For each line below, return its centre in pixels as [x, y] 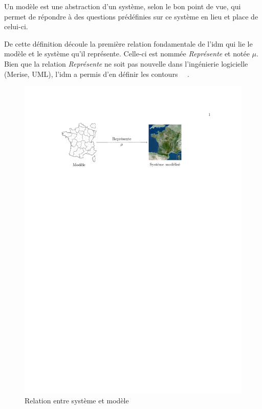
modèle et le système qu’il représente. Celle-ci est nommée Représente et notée [127, 54]
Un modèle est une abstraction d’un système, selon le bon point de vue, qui [123, 6]
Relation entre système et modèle [77, 401]
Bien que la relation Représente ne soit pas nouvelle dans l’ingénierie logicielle [126, 63]
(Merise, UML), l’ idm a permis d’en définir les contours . [97, 74]
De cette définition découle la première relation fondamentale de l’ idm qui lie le [128, 43]
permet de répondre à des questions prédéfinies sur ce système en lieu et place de [131, 16]
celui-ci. [16, 26]
